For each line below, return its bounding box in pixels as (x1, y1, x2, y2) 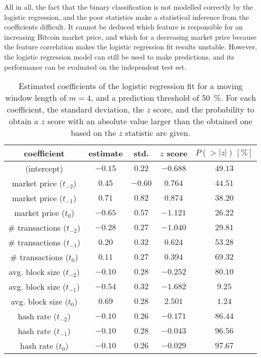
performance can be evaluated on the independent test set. (4, 61, 186, 72)
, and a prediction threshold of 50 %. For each (91, 92, 256, 104)
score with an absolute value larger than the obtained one (47, 115, 252, 127)
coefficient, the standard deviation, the (7, 103, 144, 116)
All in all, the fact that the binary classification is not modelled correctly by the (4, 2, 253, 12)
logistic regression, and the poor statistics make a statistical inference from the (4, 11, 249, 22)
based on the (71, 127, 116, 139)
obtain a (9, 115, 39, 127)
